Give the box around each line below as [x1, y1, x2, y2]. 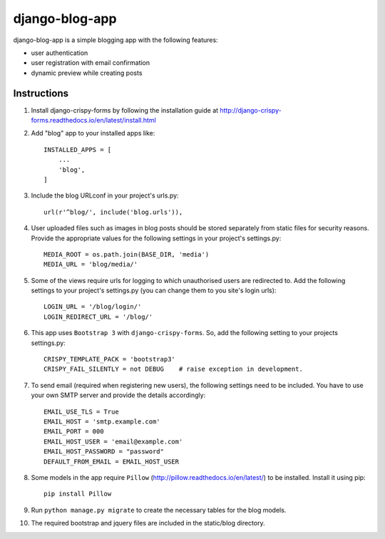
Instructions [13, 87, 69, 99]
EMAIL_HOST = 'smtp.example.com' [43, 418, 160, 426]
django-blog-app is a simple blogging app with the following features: [13, 36, 218, 44]
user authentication [31, 48, 88, 57]
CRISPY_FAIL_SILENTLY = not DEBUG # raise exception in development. [43, 365, 303, 374]
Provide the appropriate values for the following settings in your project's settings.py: [31, 234, 282, 242]
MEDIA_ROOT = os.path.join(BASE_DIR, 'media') [43, 250, 210, 258]
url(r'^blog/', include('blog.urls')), [43, 207, 183, 216]
